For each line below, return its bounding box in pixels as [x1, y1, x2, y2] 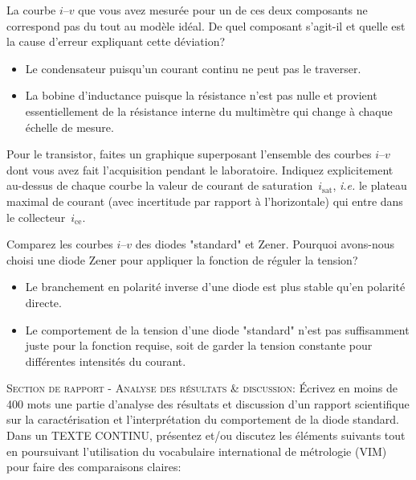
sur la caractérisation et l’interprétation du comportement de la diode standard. [6, 411, 399, 428]
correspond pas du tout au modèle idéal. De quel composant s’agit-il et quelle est [6, 17, 406, 34]
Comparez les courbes [6, 236, 113, 252]
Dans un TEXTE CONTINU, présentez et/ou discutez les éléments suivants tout [6, 427, 406, 444]
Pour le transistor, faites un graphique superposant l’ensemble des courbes [6, 146, 372, 162]
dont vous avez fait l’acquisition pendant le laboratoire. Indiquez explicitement [6, 161, 394, 178]
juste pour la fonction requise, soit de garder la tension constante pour [25, 337, 373, 354]
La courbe [6, 2, 56, 18]
